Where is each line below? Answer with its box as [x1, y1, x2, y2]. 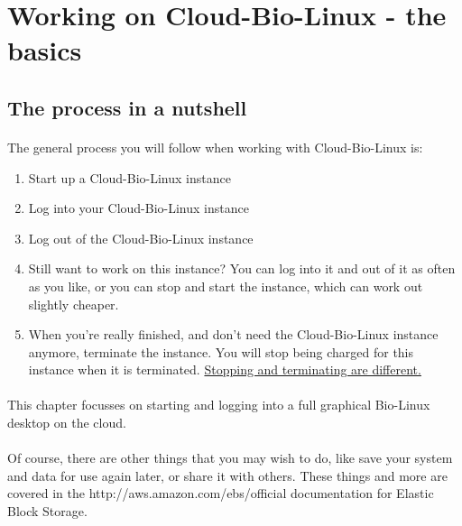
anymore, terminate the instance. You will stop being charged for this [28, 342, 414, 361]
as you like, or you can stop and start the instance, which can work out [28, 276, 423, 295]
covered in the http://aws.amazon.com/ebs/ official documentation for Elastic [7, 484, 434, 503]
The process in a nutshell [7, 93, 247, 121]
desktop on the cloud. [7, 413, 126, 432]
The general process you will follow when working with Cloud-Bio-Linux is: [7, 137, 423, 156]
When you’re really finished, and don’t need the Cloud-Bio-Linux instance [28, 325, 439, 344]
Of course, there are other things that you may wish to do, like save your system [7, 448, 453, 467]
